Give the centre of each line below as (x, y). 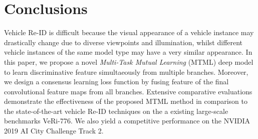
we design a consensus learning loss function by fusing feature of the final (116, 82)
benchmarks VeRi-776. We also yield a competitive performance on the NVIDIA (127, 121)
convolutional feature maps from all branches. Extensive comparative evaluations (128, 91)
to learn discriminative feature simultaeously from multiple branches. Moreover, (126, 72)
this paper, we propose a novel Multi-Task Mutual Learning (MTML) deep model (129, 61)
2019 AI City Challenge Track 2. (54, 131)
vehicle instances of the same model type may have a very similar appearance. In (128, 52)
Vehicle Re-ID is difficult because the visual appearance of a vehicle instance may (129, 32)
